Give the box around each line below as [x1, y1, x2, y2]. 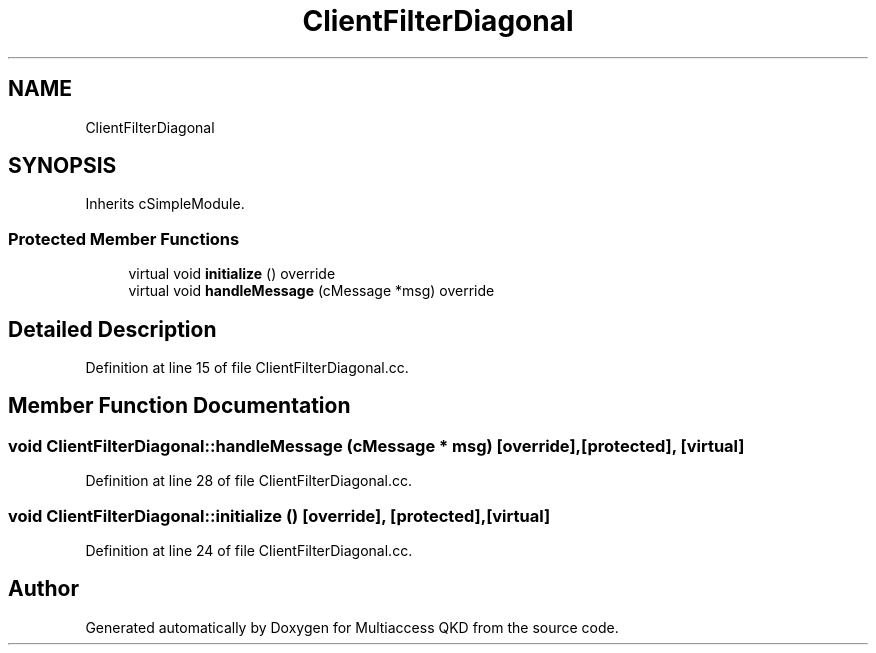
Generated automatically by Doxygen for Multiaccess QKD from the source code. [85, 618, 619, 636]
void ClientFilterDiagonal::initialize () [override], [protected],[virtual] [8, 505, 551, 526]
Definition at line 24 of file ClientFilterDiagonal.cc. [85, 542, 413, 559]
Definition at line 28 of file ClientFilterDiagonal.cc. [85, 472, 412, 490]
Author [8, 576, 79, 602]
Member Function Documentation [8, 393, 351, 419]
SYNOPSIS [8, 153, 117, 179]
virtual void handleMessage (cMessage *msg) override [128, 282, 495, 300]
